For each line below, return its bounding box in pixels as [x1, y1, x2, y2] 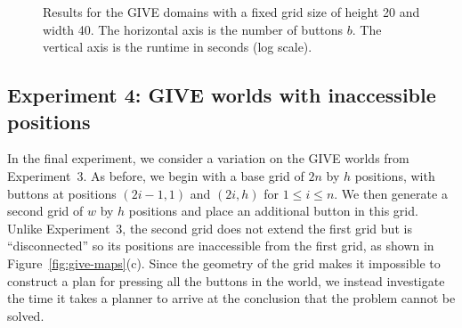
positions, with [354, 166, 435, 184]
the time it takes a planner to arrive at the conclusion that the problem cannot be [7, 289, 456, 307]
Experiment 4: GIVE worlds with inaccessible [7, 81, 436, 109]
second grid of [7, 201, 84, 220]
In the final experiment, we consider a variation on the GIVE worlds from [7, 149, 409, 168]
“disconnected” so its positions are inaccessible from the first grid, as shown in [7, 236, 434, 255]
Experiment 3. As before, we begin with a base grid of [7, 166, 304, 184]
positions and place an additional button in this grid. [128, 201, 418, 220]
